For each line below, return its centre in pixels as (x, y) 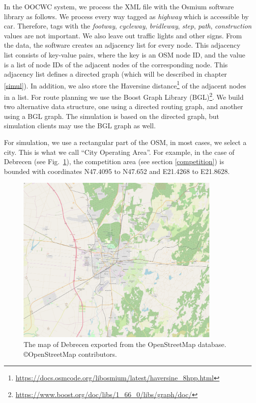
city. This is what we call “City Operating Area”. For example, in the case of (119, 152)
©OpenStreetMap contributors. (70, 354)
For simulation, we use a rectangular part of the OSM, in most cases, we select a (125, 142)
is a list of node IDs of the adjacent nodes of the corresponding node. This (116, 64)
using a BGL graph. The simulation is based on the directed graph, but (112, 116)
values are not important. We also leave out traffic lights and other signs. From (123, 35)
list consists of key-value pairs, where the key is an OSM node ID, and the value (125, 54)
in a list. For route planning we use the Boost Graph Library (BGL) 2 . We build (124, 96)
